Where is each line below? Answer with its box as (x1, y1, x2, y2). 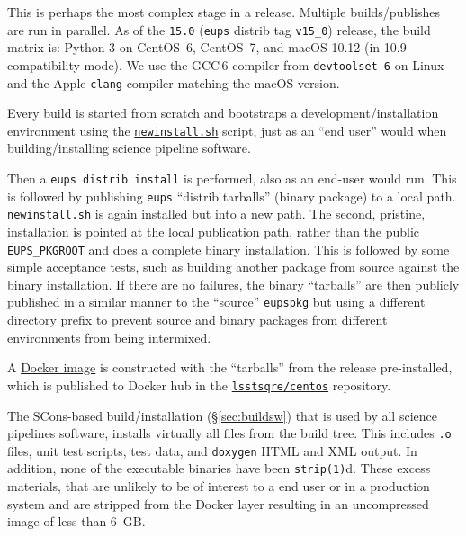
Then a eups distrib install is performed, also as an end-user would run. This (7, 169, 457, 187)
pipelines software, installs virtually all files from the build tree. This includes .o (7, 424, 452, 442)
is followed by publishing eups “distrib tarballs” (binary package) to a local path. (7, 186, 456, 205)
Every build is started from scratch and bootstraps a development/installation (7, 103, 439, 122)
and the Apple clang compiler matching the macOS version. (7, 73, 340, 92)
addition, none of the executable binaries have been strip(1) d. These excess (7, 459, 431, 478)
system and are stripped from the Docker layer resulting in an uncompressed (7, 494, 429, 513)
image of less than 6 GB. (7, 512, 146, 531)
